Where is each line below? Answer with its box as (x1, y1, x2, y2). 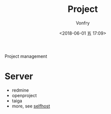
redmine (11, 87, 29, 93)
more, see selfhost (11, 103, 51, 109)
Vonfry (75, 20, 90, 26)
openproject (11, 92, 37, 98)
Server (4, 71, 33, 82)
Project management (4, 53, 48, 59)
